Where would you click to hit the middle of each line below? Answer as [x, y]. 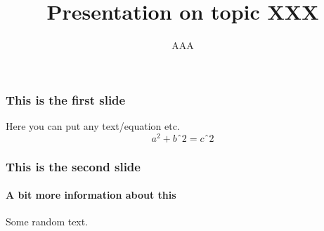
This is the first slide [66, 99]
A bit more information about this [91, 195]
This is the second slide [73, 166]
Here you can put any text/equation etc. [93, 126]
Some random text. [47, 222]
